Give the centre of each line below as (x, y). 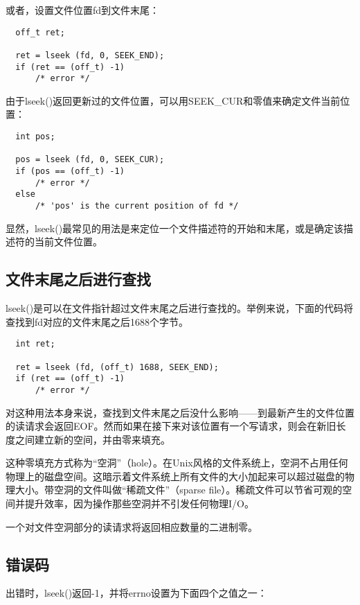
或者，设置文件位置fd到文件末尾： (83, 10)
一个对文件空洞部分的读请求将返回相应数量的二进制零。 (132, 526)
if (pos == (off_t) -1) (70, 172)
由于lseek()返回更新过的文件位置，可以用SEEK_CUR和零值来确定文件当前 (173, 100)
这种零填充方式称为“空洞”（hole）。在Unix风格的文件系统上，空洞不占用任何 (177, 463)
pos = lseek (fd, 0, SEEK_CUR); (90, 160)
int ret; (35, 344)
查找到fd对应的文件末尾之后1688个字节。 (97, 321)
